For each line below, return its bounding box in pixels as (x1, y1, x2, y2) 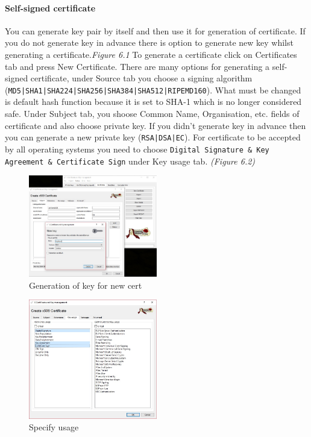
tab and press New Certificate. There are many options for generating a (5, 60, 270, 72)
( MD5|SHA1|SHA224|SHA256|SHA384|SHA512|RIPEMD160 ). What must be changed (5, 83, 301, 96)
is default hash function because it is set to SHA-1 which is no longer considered (5, 95, 302, 108)
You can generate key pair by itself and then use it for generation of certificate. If (5, 24, 306, 37)
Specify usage (29, 421, 79, 433)
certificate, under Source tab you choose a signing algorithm (30, 72, 253, 84)
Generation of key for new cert (29, 278, 142, 291)
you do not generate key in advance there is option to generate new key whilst (5, 36, 294, 49)
